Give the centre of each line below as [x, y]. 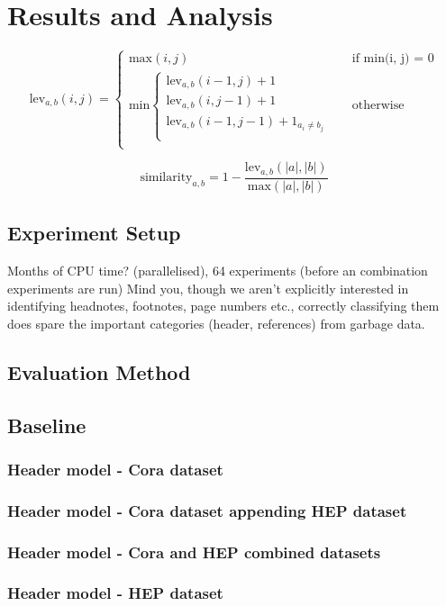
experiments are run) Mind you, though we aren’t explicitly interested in [208, 288]
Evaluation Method [99, 371]
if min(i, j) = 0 [393, 59]
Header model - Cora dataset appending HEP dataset [207, 510]
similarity [166, 178]
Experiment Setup [94, 233]
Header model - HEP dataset [115, 593]
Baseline [47, 425]
